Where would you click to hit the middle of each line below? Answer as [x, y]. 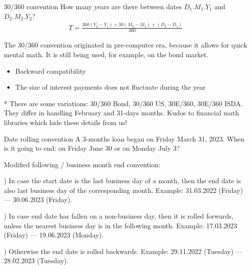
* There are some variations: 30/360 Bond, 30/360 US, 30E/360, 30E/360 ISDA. [123, 103]
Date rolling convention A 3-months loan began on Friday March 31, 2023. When [124, 138]
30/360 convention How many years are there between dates [93, 6]
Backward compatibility [51, 71]
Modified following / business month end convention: [82, 164]
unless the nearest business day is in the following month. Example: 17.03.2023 [121, 225]
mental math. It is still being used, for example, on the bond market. [106, 54]
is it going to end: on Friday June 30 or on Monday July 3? [92, 148]
